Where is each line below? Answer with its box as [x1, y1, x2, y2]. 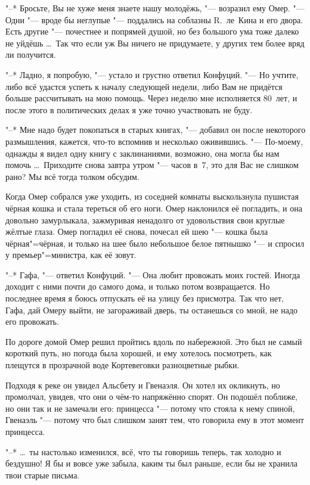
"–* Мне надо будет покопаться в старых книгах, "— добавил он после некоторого [5, 123, 306, 136]
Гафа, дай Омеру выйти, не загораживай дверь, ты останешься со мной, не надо [5, 303, 298, 316]
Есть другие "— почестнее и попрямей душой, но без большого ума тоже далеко [5, 25, 299, 38]
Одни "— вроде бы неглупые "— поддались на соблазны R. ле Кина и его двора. [5, 13, 303, 26]
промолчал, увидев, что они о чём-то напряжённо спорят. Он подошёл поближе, [5, 390, 297, 403]
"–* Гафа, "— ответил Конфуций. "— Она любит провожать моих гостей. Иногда [5, 268, 300, 281]
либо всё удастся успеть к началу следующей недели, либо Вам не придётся [5, 80, 283, 92]
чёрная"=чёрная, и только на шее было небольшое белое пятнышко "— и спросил [5, 237, 305, 249]
